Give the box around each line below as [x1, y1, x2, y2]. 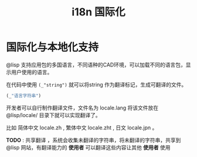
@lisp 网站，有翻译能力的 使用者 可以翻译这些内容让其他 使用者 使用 [6, 143, 171, 151]
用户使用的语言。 [11, 68, 53, 75]
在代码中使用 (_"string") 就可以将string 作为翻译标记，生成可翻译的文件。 [6, 81, 187, 88]
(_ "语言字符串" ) [6, 92, 42, 99]
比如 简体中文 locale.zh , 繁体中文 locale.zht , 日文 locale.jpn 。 [6, 124, 158, 131]
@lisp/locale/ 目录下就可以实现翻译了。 [6, 111, 101, 118]
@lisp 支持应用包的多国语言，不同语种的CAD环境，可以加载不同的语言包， [6, 61, 186, 68]
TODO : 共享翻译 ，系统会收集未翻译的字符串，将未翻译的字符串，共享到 [6, 136, 181, 143]
